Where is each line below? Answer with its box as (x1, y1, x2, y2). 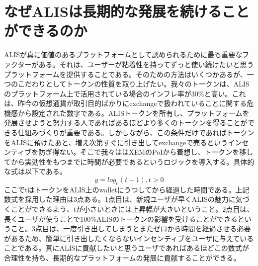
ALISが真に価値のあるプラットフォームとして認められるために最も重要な (4, 49, 243, 60)
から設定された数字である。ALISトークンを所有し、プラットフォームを (17, 107, 250, 118)
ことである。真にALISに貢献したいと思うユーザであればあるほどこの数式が (4, 243, 249, 253)
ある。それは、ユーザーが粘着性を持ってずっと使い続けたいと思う (38, 59, 254, 69)
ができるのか (4, 20, 87, 41)
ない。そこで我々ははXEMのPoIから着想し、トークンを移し (59, 147, 254, 157)
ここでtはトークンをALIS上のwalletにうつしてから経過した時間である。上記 (4, 184, 250, 194)
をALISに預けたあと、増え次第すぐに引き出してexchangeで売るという (4, 137, 228, 147)
